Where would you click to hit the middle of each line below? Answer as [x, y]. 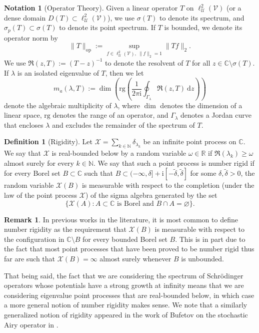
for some [203, 173]
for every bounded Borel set [125, 239]
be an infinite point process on [190, 141]
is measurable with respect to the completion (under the [168, 185]
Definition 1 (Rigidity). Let [48, 141]
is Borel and [135, 204]
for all [201, 62]
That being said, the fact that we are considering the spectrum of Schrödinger [124, 275]
